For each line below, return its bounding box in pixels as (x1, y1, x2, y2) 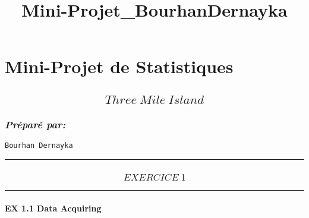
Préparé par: (5, 116, 66, 131)
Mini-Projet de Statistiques (5, 54, 234, 78)
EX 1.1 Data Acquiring (5, 201, 102, 214)
